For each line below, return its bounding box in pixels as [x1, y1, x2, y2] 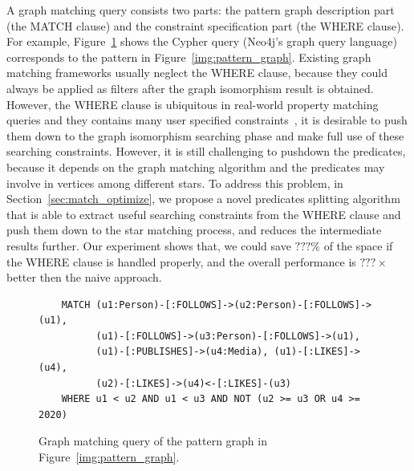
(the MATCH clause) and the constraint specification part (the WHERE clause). [6, 17, 404, 34]
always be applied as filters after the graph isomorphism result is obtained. [6, 79, 374, 96]
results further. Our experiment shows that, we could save [6, 237, 291, 254]
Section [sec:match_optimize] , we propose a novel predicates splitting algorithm [6, 190, 400, 207]
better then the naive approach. [6, 269, 162, 286]
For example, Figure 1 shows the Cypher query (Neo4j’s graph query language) [6, 33, 397, 50]
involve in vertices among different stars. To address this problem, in [6, 174, 343, 191]
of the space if [323, 237, 393, 254]
